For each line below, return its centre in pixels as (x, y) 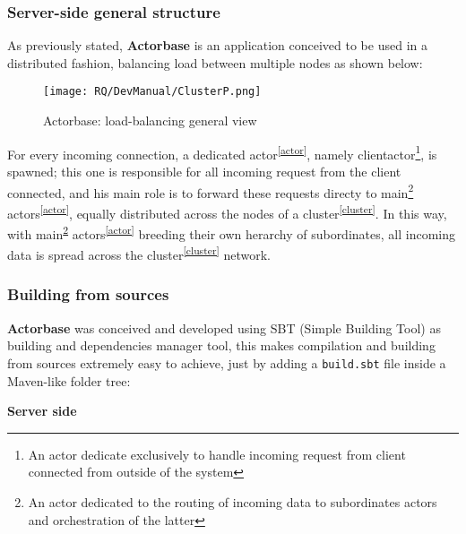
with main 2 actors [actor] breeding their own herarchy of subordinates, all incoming (231, 233)
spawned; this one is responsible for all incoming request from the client (204, 171)
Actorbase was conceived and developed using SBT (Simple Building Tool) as (224, 327)
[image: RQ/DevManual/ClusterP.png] (152, 92)
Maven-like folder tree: (69, 380)
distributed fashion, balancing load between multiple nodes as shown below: (215, 62)
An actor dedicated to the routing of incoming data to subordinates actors (233, 501)
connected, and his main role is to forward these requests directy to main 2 (211, 191)
